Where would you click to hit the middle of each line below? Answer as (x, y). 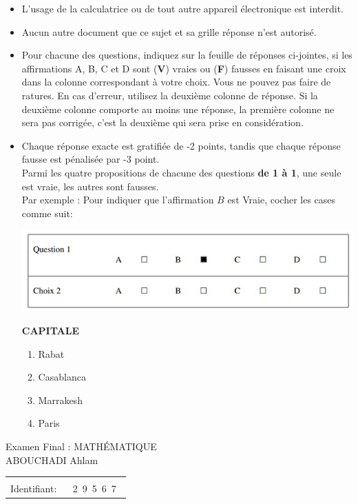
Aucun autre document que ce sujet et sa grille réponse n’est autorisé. (169, 31)
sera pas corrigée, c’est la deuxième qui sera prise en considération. (162, 122)
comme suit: (47, 213)
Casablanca (62, 377)
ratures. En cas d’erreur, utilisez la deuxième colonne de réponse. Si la (170, 95)
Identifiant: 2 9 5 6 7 (63, 488)
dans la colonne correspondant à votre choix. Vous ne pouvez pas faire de (176, 82)
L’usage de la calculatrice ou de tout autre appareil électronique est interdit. (183, 8)
